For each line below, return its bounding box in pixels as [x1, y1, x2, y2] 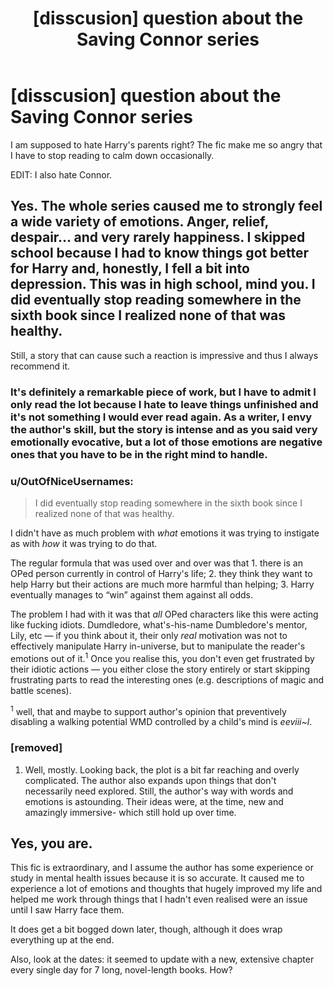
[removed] [10, 741, 63, 755]
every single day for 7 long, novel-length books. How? [10, 964, 233, 976]
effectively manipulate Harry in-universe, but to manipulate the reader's [10, 640, 306, 652]
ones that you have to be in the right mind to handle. [10, 447, 268, 461]
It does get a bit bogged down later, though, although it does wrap [10, 923, 283, 936]
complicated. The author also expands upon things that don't [24, 774, 277, 786]
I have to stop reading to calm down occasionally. [10, 149, 215, 161]
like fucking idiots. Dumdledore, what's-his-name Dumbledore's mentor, [10, 618, 308, 631]
